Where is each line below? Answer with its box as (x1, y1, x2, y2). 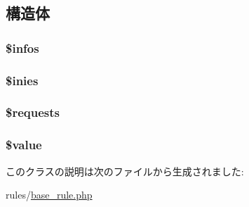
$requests (6, 103, 60, 121)
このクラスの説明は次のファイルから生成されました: (6, 163, 244, 178)
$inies (6, 71, 39, 89)
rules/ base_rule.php (6, 187, 93, 202)
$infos (6, 39, 39, 56)
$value (6, 136, 42, 153)
